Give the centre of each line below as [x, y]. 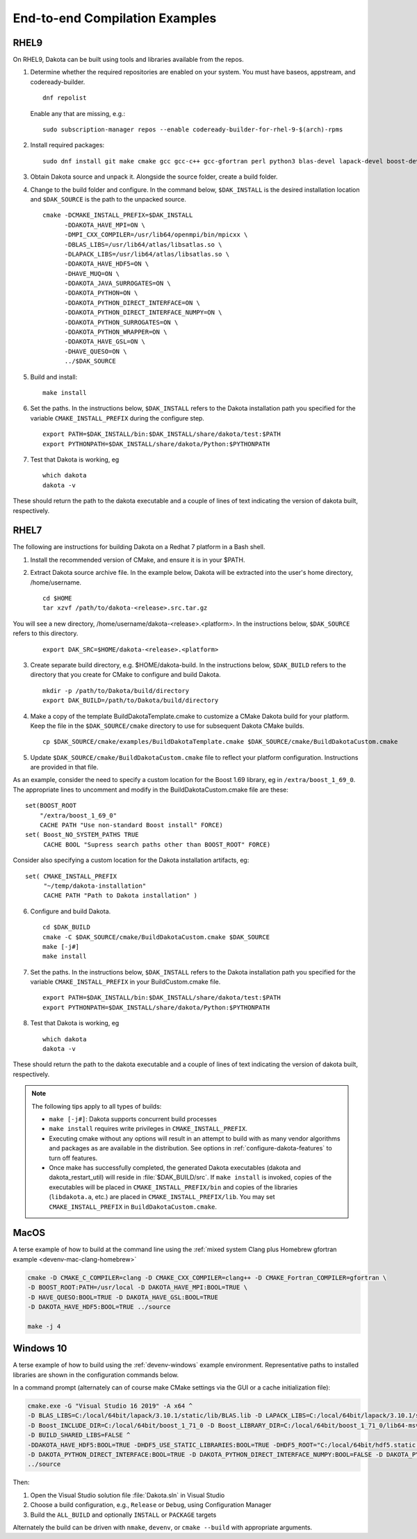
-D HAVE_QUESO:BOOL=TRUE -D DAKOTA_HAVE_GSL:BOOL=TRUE [123, 1297]
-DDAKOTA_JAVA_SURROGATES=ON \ [118, 284]
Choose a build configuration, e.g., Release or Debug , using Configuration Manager [151, 1505]
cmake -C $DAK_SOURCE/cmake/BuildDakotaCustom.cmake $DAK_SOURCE [156, 937]
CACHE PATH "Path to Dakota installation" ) [121, 896]
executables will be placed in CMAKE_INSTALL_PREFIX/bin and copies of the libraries [173, 1187]
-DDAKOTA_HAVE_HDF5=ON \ [107, 264]
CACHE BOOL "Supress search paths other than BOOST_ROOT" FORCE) [157, 844]
